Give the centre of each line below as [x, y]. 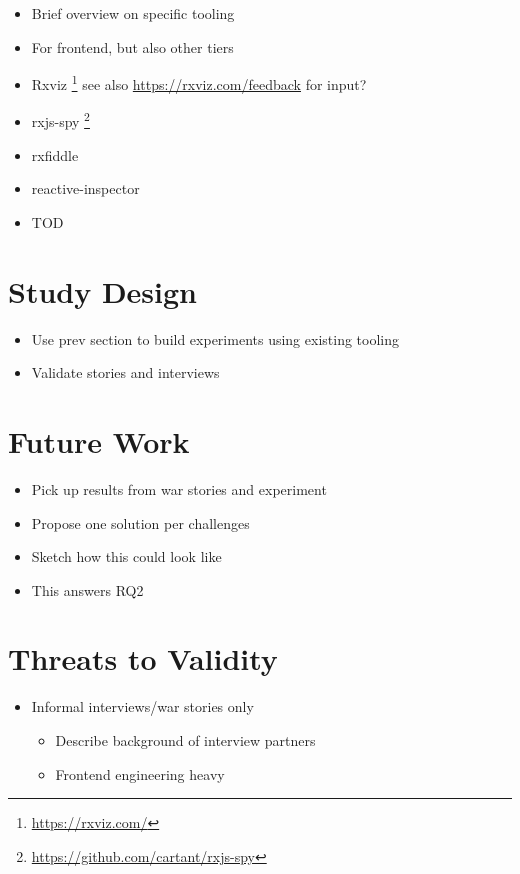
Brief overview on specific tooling [133, 13]
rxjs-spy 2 [60, 120]
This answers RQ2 [87, 589]
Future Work [99, 440]
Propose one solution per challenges [140, 522]
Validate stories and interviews [125, 372]
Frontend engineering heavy [140, 773]
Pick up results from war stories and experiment [179, 488]
